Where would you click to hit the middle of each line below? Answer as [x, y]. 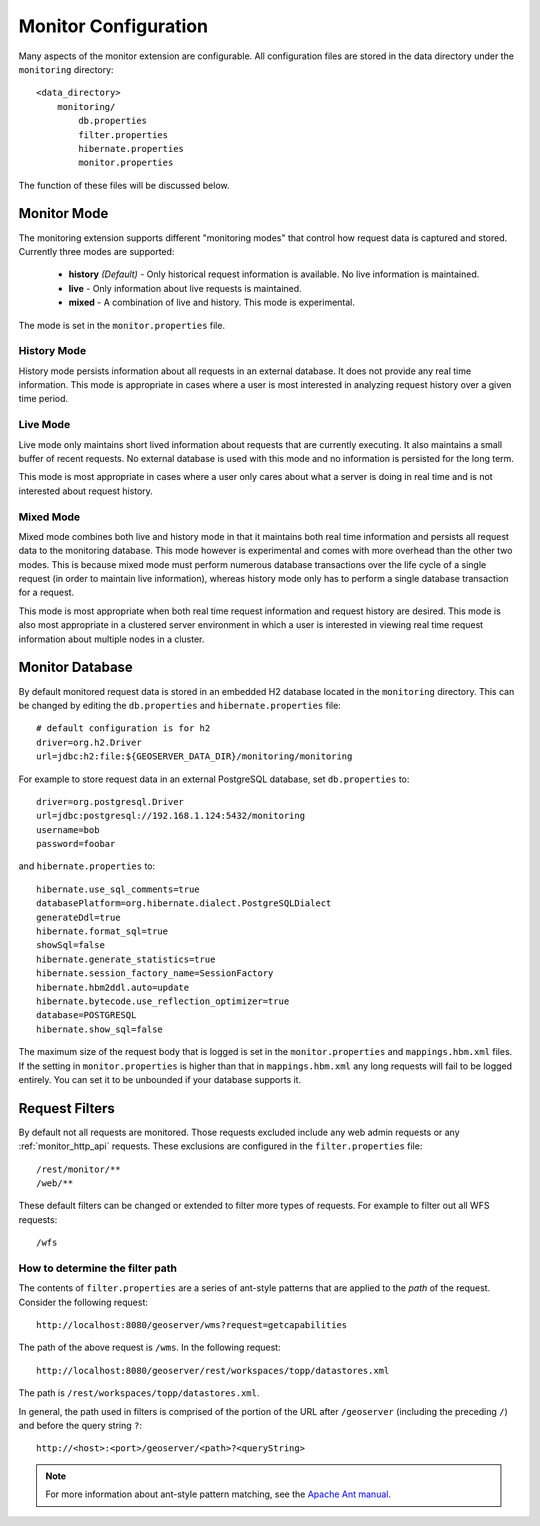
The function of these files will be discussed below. [124, 185]
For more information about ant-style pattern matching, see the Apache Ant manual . [218, 1494]
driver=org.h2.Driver [89, 742]
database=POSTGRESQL [86, 1015]
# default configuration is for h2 [123, 728]
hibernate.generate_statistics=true [126, 959]
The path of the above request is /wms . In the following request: [149, 1347]
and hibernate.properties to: [87, 866]
